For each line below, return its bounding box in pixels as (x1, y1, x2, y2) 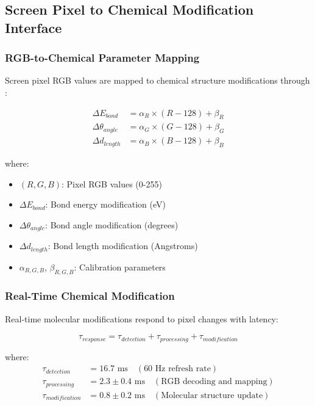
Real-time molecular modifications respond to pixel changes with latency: (5, 312, 278, 325)
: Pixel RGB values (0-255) (62, 177, 162, 190)
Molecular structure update (161, 391, 263, 400)
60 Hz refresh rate (144, 364, 211, 374)
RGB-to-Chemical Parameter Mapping (5, 50, 200, 65)
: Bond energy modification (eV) (45, 198, 166, 211)
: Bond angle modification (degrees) (45, 218, 179, 231)
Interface (5, 18, 62, 37)
